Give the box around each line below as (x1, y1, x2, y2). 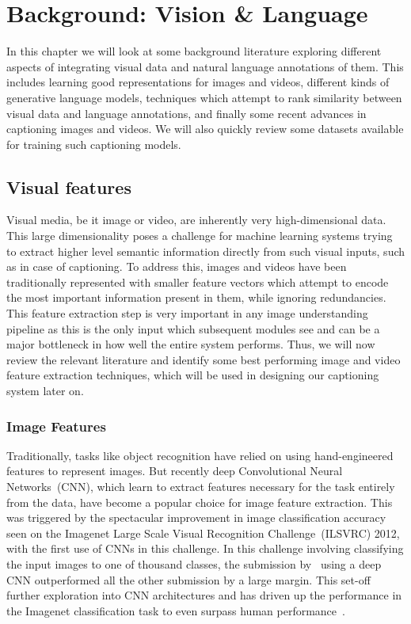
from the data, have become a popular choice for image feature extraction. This (6, 493, 393, 510)
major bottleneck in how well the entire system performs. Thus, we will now (6, 336, 375, 352)
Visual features (6, 174, 131, 199)
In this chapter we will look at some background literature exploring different (6, 43, 382, 59)
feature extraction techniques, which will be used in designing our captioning (6, 367, 379, 383)
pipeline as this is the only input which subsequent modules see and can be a (6, 320, 380, 337)
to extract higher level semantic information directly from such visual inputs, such (6, 242, 405, 259)
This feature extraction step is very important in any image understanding (6, 305, 368, 322)
